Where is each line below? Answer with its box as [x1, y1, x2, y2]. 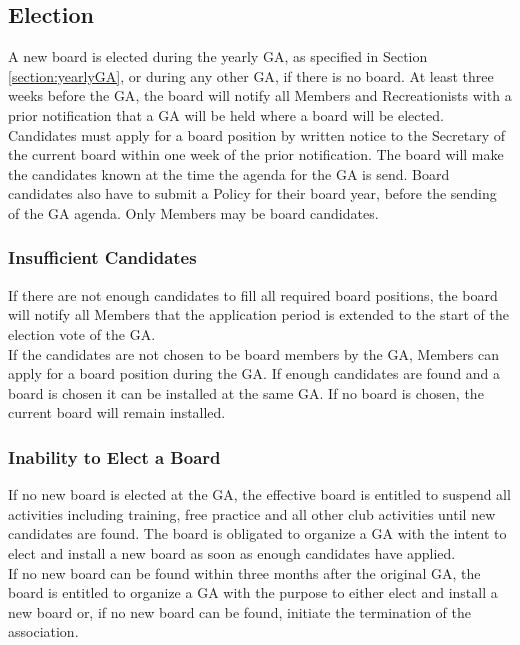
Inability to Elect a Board [8, 444, 221, 469]
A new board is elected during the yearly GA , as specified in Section [8, 46, 428, 67]
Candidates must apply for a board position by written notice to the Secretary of [8, 124, 506, 145]
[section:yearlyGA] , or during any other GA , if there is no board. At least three [8, 65, 494, 86]
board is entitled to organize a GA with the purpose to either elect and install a [8, 582, 498, 603]
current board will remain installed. [8, 402, 226, 423]
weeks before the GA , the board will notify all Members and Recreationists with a [8, 85, 512, 106]
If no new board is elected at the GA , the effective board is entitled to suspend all [8, 484, 511, 505]
